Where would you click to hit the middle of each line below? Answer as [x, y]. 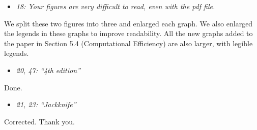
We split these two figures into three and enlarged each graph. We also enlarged [128, 23]
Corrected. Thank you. [39, 121]
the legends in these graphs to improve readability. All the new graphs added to [128, 33]
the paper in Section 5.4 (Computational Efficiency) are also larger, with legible [128, 43]
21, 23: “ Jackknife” [46, 104]
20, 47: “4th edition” [48, 70]
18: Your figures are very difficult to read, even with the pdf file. [116, 6]
